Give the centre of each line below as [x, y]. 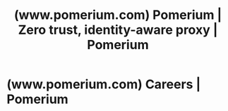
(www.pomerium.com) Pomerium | [118, 15]
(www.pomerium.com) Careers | [104, 85]
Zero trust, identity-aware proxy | [118, 30]
